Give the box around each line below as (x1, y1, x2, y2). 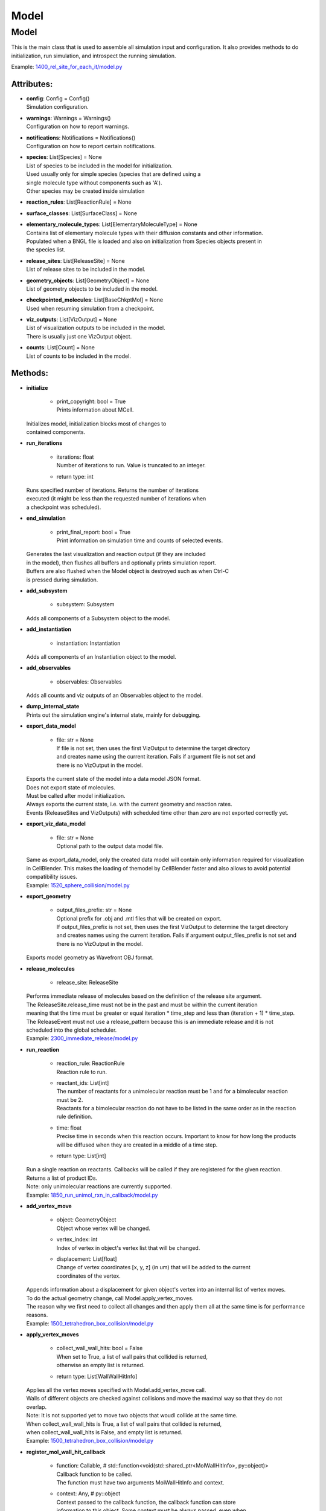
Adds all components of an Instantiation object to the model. (26, 653, 176, 660)
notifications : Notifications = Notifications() (26, 134, 136, 141)
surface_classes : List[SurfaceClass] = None (26, 209, 138, 217)
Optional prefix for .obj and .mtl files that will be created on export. (56, 914, 222, 922)
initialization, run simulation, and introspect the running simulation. (11, 52, 176, 59)
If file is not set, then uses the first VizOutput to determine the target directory (56, 745, 251, 752)
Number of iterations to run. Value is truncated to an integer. (56, 462, 206, 469)
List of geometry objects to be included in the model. (26, 285, 158, 293)
